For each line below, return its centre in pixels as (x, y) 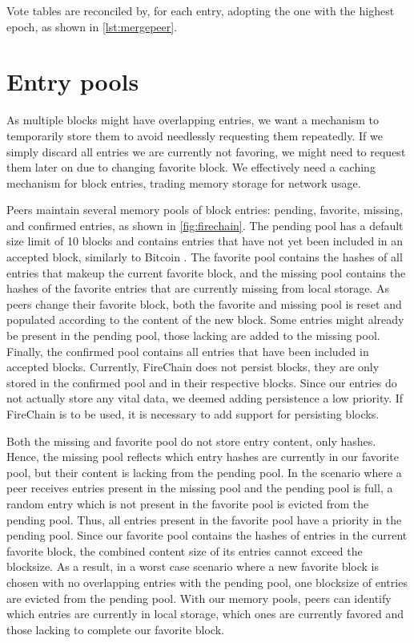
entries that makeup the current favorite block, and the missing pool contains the (206, 272)
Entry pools (73, 81)
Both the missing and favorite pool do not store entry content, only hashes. (191, 441)
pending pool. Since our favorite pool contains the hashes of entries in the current (207, 535)
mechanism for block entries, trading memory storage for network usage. (184, 182)
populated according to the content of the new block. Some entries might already (205, 319)
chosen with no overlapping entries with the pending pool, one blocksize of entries (207, 582)
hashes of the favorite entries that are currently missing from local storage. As (198, 288)
